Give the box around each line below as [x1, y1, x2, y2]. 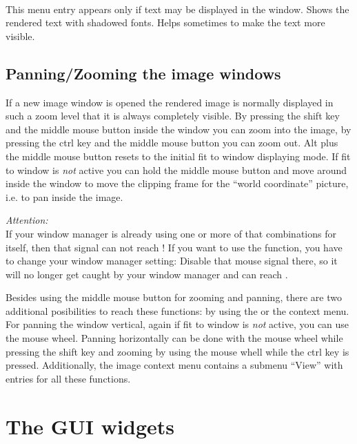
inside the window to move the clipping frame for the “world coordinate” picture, [6, 176, 349, 191]
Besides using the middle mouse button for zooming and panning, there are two [6, 290, 342, 305]
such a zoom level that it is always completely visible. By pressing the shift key [6, 108, 340, 123]
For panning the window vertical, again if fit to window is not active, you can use [6, 317, 349, 331]
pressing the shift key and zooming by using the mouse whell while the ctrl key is [6, 344, 349, 358]
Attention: [6, 213, 48, 227]
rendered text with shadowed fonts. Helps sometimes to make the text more [6, 15, 325, 30]
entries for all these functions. [6, 371, 131, 385]
